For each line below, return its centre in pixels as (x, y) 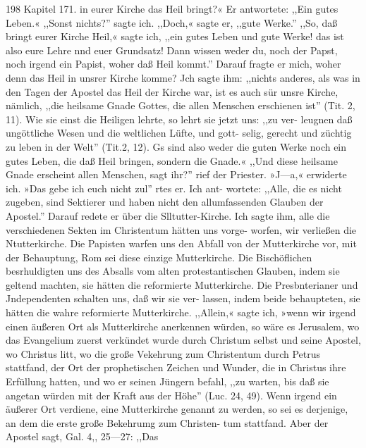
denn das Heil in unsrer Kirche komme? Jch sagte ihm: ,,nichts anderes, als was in (183, 77)
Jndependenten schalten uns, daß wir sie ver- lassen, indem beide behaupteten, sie (183, 298)
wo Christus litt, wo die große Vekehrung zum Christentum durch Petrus (163, 353)
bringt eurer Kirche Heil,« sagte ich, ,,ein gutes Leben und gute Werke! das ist (175, 36)
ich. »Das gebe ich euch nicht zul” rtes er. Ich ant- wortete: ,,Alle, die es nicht (174, 188)
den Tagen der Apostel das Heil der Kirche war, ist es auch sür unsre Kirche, (172, 91)
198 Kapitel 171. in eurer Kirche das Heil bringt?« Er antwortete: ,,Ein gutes (172, 8)
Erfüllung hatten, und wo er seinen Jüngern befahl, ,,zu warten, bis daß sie (167, 381)
